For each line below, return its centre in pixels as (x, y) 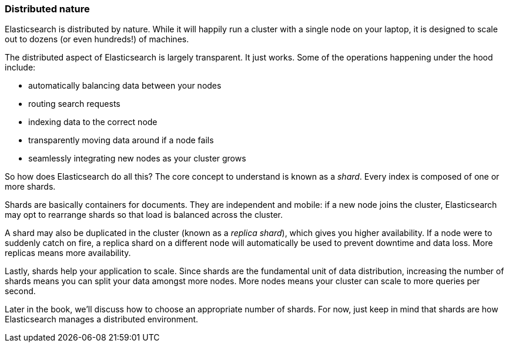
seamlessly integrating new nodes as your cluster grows (137, 159)
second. (20, 291)
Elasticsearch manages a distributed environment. (102, 319)
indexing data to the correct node (93, 122)
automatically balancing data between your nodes (125, 86)
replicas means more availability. (68, 253)
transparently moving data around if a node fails (121, 140)
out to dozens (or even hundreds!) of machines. (97, 39)
